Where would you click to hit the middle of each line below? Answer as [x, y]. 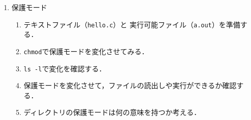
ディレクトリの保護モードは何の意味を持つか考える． [112, 112]
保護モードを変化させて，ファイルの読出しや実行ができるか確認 [130, 85]
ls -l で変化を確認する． [65, 68]
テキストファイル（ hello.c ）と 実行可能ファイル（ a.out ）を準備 [132, 24]
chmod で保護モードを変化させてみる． [86, 51]
